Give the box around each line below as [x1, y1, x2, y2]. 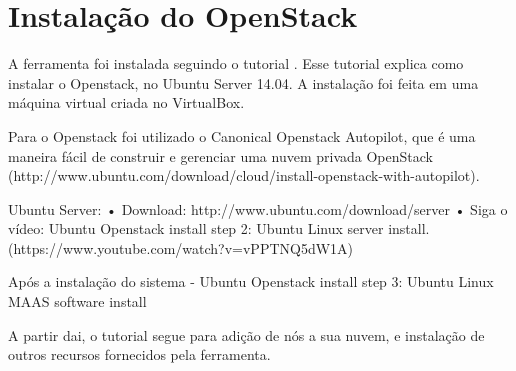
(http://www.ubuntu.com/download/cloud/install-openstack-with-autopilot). [8, 165, 480, 186]
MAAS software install [8, 291, 147, 312]
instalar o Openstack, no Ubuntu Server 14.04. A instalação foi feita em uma [8, 72, 479, 93]
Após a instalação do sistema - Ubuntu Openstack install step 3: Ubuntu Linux [8, 271, 494, 292]
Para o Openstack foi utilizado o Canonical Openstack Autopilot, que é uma [8, 125, 476, 146]
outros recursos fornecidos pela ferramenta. [8, 344, 271, 365]
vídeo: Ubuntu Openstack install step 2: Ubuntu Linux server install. [8, 218, 430, 239]
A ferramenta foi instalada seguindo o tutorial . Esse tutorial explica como [8, 53, 464, 74]
